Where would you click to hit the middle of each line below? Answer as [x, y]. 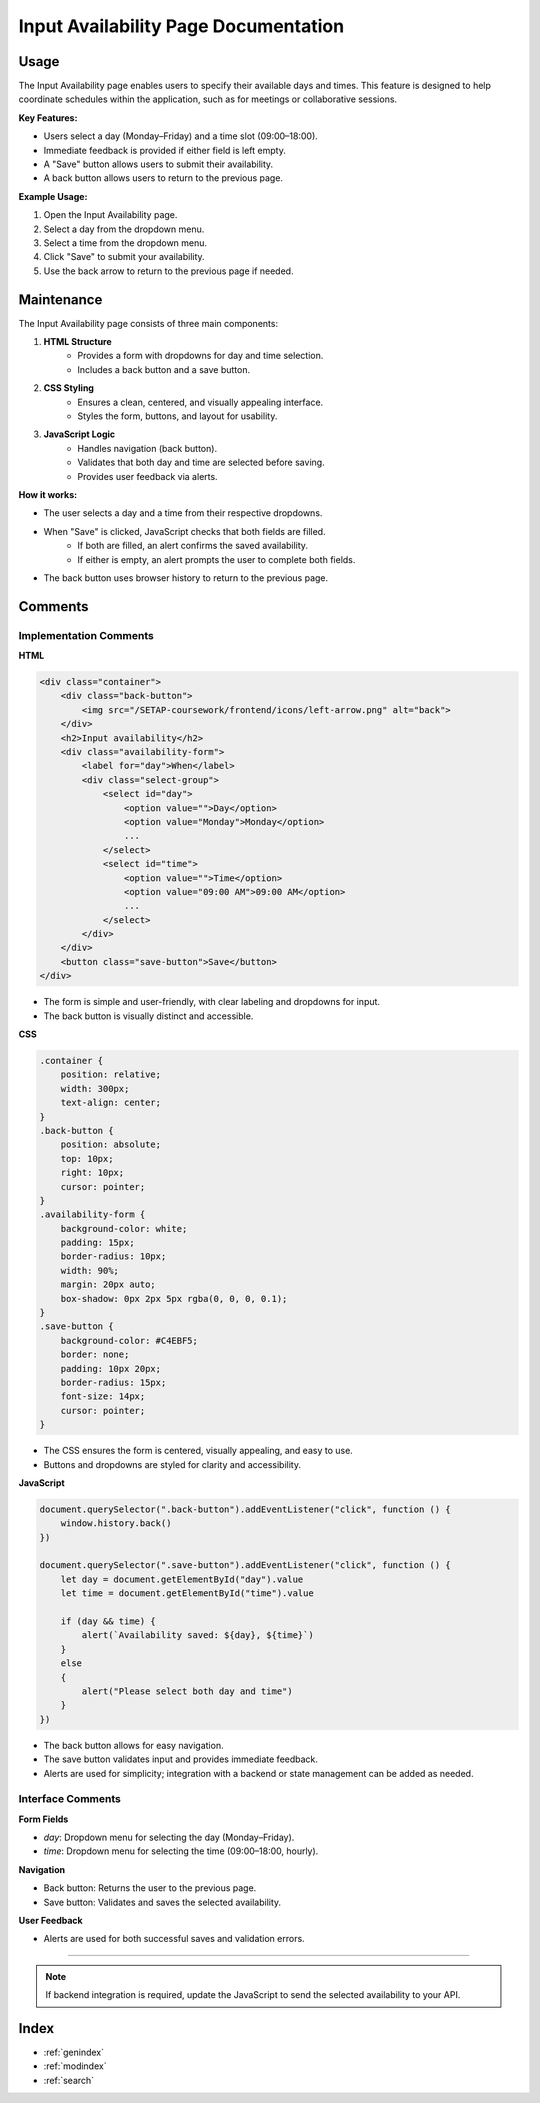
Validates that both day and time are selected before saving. [201, 462]
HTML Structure [77, 342]
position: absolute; [111, 1144]
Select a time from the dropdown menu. [125, 242]
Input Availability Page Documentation [181, 26]
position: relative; [111, 1074]
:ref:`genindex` [74, 2052]
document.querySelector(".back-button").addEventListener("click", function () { [245, 1509]
